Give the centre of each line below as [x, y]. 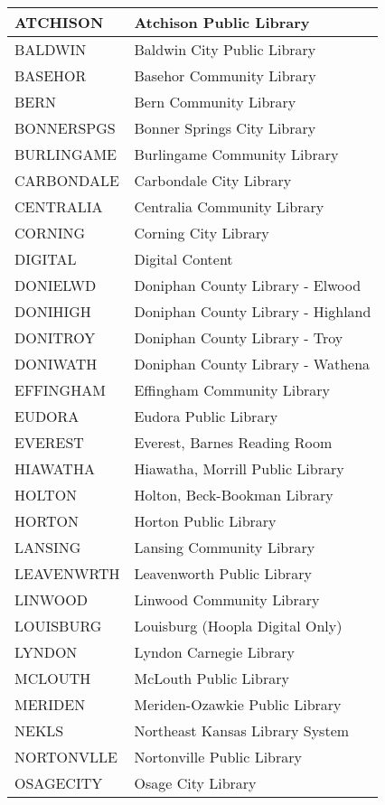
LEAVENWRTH [67, 573]
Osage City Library [195, 783]
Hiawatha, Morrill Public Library [239, 468]
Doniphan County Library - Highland [253, 311]
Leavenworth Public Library [223, 573]
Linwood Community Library [227, 599]
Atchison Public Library [222, 22]
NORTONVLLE [66, 757]
